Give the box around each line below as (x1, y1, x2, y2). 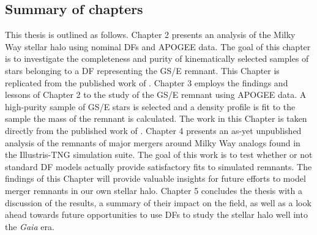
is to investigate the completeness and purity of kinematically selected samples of (5, 52, 309, 65)
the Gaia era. (5, 220, 54, 233)
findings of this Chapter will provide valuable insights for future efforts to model (5, 172, 306, 185)
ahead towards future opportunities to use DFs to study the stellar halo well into (5, 208, 308, 221)
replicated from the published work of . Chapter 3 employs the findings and (5, 76, 288, 89)
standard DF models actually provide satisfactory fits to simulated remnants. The (5, 160, 312, 173)
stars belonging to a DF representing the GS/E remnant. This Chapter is (5, 64, 280, 76)
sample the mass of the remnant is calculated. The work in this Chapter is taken (5, 112, 307, 125)
